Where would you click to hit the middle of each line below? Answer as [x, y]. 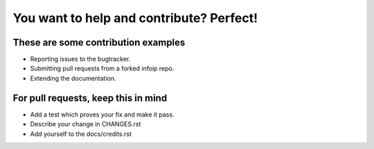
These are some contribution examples [99, 42]
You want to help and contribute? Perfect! [135, 18]
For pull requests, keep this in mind [90, 98]
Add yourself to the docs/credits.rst [81, 134]
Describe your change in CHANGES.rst [86, 124]
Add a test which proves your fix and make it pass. [102, 115]
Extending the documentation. [73, 78]
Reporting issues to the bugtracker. [80, 59]
